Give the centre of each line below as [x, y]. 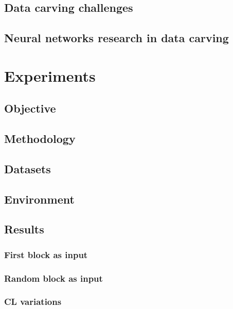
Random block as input [53, 278]
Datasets [28, 168]
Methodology [40, 139]
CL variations [33, 302]
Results [24, 229]
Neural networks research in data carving [116, 38]
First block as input [46, 254]
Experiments [50, 75]
